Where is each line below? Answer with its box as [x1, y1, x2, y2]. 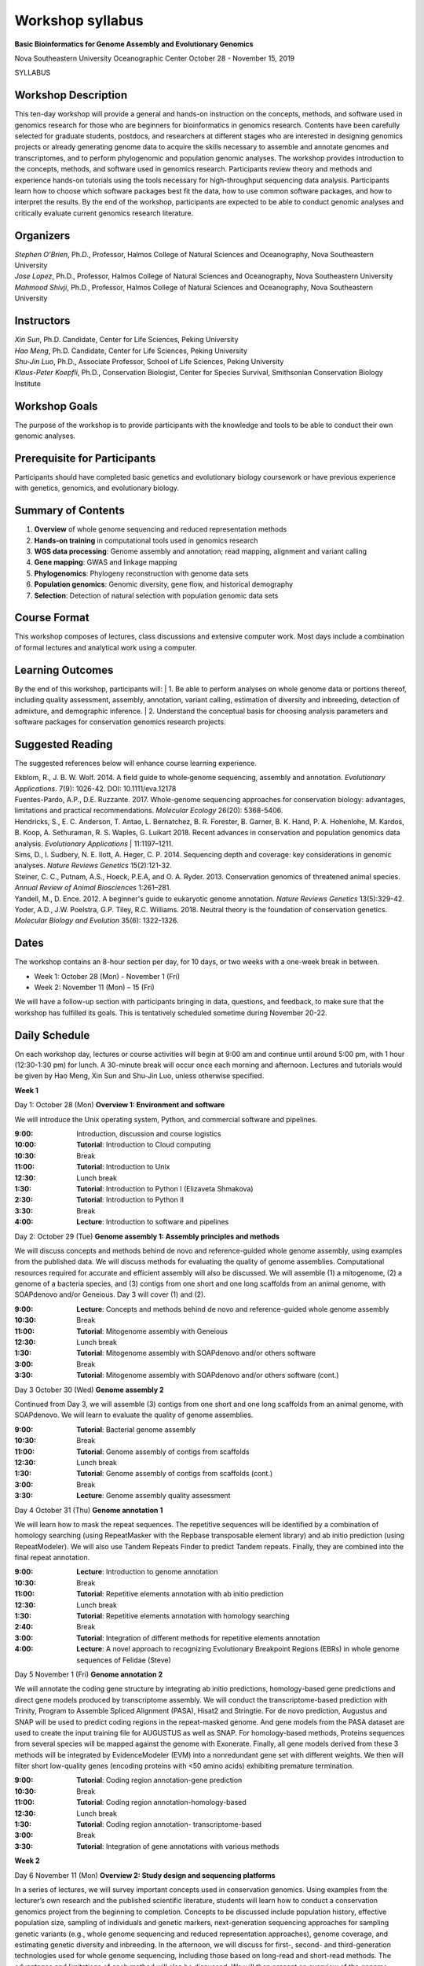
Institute [14, 378, 41, 388]
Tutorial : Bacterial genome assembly [76, 1424, 196, 1434]
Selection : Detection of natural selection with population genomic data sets [34, 591, 279, 600]
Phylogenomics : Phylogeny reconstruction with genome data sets [34, 569, 249, 578]
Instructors [14, 315, 71, 328]
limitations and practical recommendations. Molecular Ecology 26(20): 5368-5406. [14, 806, 283, 815]
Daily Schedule [14, 1029, 90, 1042]
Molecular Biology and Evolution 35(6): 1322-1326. [14, 916, 180, 926]
